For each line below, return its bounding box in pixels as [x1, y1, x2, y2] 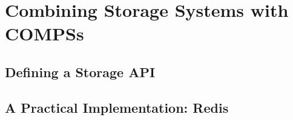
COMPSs [5, 21, 84, 46]
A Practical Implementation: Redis [5, 98, 229, 116]
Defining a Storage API [5, 62, 156, 81]
